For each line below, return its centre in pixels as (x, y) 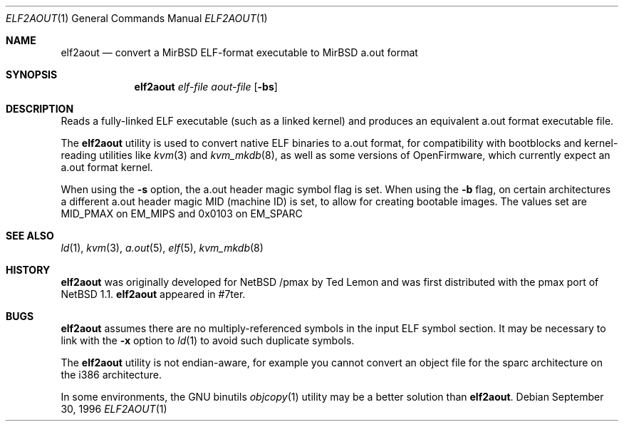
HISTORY (28, 270)
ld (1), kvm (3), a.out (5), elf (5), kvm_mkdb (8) (162, 248)
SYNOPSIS (32, 74)
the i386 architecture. (111, 375)
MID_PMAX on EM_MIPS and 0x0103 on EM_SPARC (182, 213)
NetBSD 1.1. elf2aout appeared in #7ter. (153, 294)
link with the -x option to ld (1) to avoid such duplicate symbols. (208, 340)
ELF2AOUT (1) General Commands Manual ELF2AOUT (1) (137, 18)
